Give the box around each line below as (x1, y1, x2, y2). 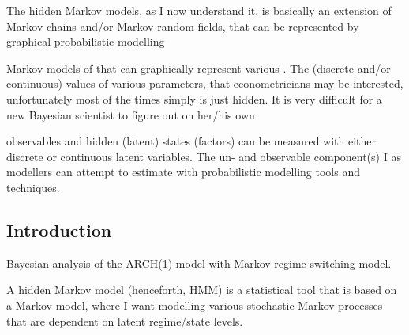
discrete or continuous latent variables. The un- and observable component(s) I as (6, 148, 401, 164)
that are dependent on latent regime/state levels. (6, 312, 243, 329)
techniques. (6, 179, 60, 195)
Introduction (6, 217, 112, 242)
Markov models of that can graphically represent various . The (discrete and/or (6, 59, 391, 76)
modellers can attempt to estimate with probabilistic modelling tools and (6, 164, 360, 180)
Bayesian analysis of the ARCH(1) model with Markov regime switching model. (6, 254, 392, 271)
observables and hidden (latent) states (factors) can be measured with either (6, 133, 377, 149)
